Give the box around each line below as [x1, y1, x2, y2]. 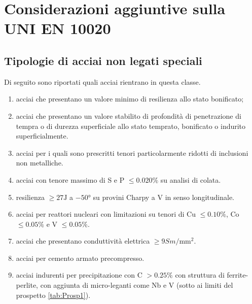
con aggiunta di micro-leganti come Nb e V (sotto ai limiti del [40, 280, 233, 290]
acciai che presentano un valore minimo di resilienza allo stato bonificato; [16, 93, 244, 104]
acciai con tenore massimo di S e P [16, 174, 125, 185]
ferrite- [227, 269, 248, 280]
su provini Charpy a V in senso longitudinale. [93, 191, 234, 202]
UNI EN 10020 [4, 18, 111, 39]
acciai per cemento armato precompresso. [16, 252, 145, 263]
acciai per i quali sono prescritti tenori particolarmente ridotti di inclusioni [16, 147, 248, 158]
